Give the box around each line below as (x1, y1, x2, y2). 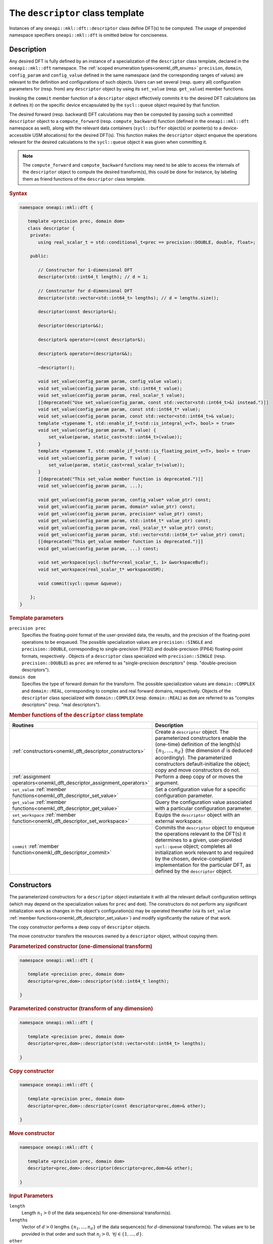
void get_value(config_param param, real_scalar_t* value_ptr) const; (38, 525, 214, 530)
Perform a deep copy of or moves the (155, 773, 243, 780)
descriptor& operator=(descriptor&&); (38, 351, 133, 356)
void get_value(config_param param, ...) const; (38, 545, 159, 551)
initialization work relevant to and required (155, 849, 254, 856)
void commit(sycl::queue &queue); (38, 580, 122, 586)
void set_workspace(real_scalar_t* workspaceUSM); (38, 566, 164, 572)
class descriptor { (27, 225, 75, 231)
